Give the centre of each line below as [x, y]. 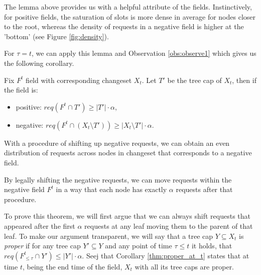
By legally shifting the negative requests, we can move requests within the [118, 179]
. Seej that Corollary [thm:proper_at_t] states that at [166, 255]
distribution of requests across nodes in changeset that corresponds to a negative [128, 153]
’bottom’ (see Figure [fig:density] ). [56, 36]
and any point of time [139, 246]
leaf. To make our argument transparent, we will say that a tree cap [109, 236]
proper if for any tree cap [42, 246]
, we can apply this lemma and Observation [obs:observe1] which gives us [144, 53]
